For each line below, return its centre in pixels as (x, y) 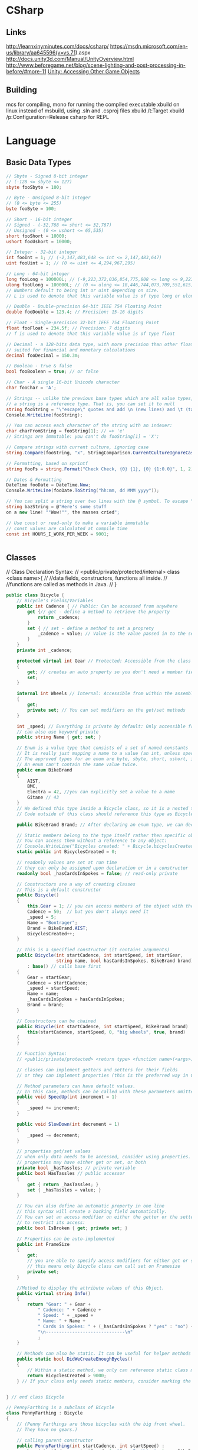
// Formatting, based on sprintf (47, 463)
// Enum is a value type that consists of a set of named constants (103, 748)
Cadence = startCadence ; (58, 983)
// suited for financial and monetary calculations (71, 350)
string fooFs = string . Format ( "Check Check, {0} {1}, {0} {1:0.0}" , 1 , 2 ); (101, 469)
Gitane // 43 (43, 797)
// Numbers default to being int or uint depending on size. (83, 290)
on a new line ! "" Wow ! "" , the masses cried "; (63, 512)
